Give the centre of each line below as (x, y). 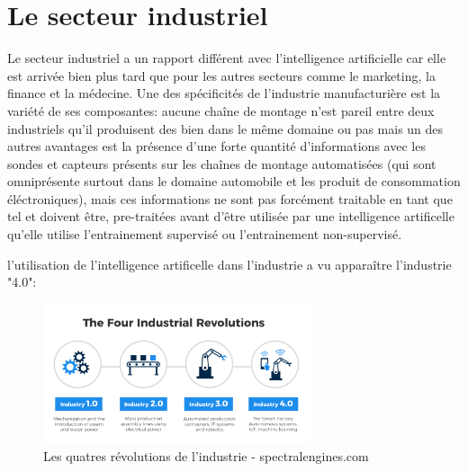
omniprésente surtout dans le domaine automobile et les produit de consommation (234, 181)
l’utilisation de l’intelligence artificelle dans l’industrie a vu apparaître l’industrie (229, 264)
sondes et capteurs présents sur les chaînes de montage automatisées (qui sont (222, 163)
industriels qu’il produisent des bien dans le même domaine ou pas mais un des (225, 128)
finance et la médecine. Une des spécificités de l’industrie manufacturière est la (224, 93)
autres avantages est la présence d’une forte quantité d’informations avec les (216, 146)
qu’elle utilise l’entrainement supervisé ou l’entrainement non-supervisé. (205, 234)
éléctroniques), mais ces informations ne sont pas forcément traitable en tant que (230, 198)
